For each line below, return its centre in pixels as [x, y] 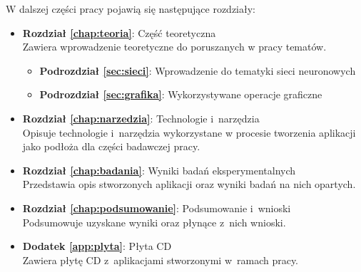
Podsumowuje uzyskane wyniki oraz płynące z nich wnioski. [154, 222]
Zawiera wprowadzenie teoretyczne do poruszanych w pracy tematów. [174, 47]
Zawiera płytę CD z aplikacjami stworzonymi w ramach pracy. [161, 260]
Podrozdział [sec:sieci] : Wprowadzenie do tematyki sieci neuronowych [198, 70]
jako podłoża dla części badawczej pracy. [111, 146]
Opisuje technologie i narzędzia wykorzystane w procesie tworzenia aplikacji [189, 132]
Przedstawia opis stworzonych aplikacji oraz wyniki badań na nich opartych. [189, 184]
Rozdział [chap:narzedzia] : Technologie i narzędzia [141, 118]
